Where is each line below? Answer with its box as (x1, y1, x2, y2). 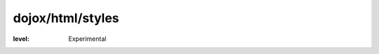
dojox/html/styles (13, 10, 119, 26)
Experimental (68, 35, 107, 43)
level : (13, 35, 29, 43)
